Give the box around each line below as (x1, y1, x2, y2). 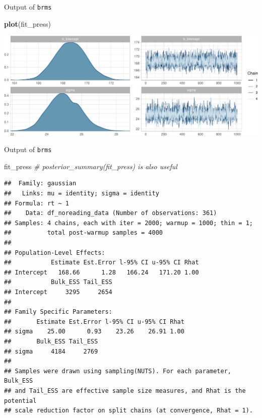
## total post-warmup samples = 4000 (4, 229, 163, 237)
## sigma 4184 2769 (4, 347, 98, 355)
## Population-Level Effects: (4, 249, 105, 256)
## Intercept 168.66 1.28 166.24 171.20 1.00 (4, 268, 199, 276)
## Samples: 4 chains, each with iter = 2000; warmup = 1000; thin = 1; (4, 219, 253, 227)
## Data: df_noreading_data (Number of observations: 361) (4, 210, 217, 217)
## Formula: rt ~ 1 (4, 199, 69, 207)
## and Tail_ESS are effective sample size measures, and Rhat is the (4, 387, 246, 394)
